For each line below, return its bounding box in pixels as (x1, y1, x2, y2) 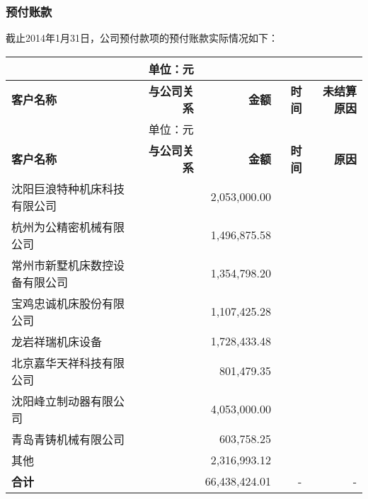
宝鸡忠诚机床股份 (11, 294, 103, 311)
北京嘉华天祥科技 (11, 354, 103, 371)
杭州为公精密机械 (11, 218, 103, 235)
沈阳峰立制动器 (11, 392, 91, 409)
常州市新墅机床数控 (11, 256, 114, 273)
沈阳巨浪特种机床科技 (11, 180, 125, 197)
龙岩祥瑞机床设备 (11, 333, 103, 350)
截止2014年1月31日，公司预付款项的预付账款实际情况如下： (6, 30, 278, 45)
